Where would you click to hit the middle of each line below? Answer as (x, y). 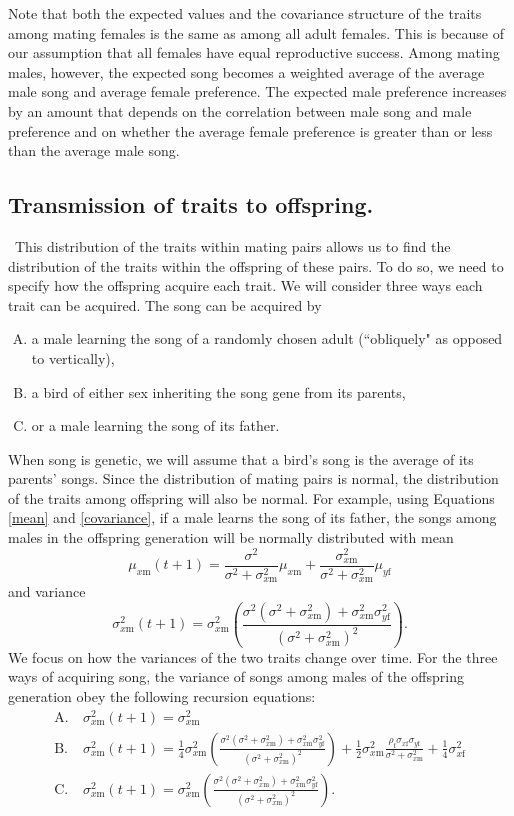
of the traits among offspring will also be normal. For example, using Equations (251, 497)
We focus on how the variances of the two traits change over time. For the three (253, 656)
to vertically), (73, 357)
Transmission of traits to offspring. (191, 204)
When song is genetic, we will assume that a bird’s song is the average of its (241, 458)
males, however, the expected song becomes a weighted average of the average (246, 71)
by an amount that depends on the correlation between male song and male (240, 110)
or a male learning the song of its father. (155, 425)
